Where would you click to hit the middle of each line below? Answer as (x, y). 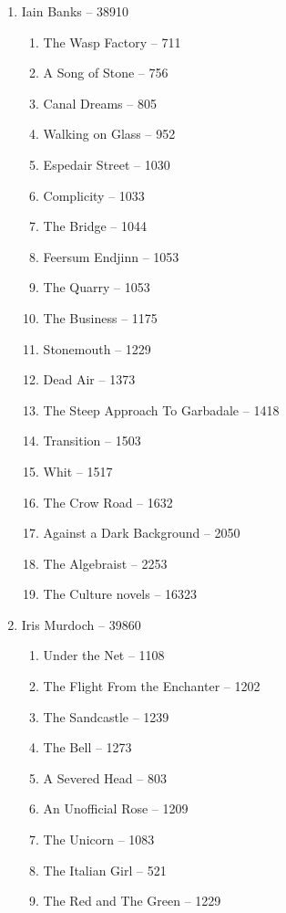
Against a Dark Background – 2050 (142, 533)
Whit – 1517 (78, 471)
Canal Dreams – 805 (100, 103)
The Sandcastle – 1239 (106, 716)
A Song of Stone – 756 (106, 73)
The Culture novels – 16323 (120, 594)
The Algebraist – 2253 (105, 563)
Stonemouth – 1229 (97, 348)
